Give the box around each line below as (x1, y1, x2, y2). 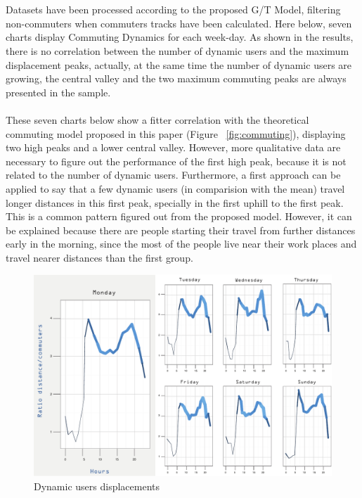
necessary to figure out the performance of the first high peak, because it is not (6, 153, 347, 168)
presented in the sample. (6, 84, 111, 99)
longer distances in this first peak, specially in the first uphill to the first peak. (6, 195, 344, 210)
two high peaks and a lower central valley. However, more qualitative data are (6, 140, 341, 155)
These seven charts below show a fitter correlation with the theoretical (6, 112, 309, 127)
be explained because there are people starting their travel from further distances (6, 222, 356, 237)
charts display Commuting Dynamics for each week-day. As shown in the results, (6, 30, 354, 44)
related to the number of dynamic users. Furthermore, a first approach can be (6, 167, 341, 182)
